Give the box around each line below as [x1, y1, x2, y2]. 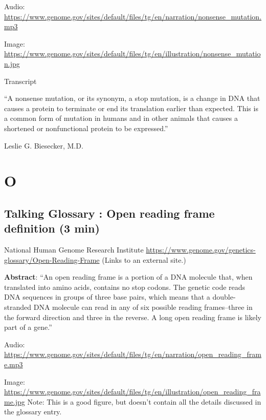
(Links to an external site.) [102, 254, 186, 265]
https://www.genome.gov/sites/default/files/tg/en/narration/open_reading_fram [4, 349, 261, 360]
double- [212, 291, 236, 302]
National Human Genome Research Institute [4, 244, 144, 255]
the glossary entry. [4, 406, 62, 417]
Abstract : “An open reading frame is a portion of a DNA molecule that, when [4, 271, 253, 282]
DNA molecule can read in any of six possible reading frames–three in [33, 302, 253, 312]
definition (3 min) [4, 220, 100, 236]
